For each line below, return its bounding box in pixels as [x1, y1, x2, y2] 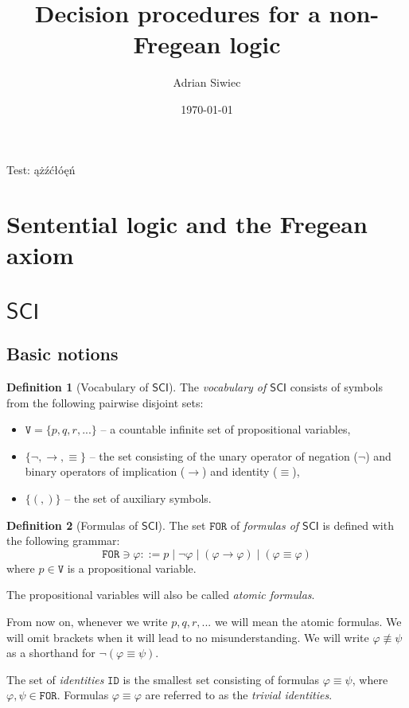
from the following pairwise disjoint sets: [6, 394, 204, 410]
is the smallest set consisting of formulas [123, 671, 320, 687]
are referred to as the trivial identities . [145, 687, 333, 703]
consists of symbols [290, 379, 383, 395]
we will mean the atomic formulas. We [214, 613, 402, 629]
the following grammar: [6, 532, 120, 549]
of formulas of [230, 516, 299, 533]
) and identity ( [202, 463, 278, 480]
